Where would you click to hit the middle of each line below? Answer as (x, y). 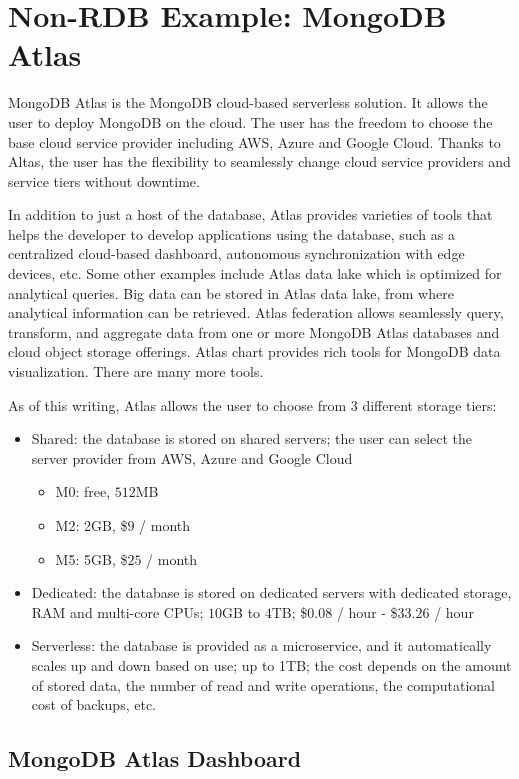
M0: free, (83, 491)
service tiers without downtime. (104, 180)
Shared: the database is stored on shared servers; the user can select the (252, 438)
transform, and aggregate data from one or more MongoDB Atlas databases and (254, 331)
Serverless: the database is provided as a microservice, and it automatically (261, 645)
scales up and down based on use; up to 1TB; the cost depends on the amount (271, 664)
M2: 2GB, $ (91, 525)
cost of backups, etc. (93, 704)
